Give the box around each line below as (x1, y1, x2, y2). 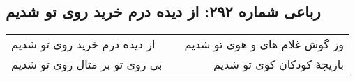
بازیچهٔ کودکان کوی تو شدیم (213, 56, 344, 73)
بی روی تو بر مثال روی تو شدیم (11, 56, 163, 73)
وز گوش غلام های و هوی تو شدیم (184, 36, 344, 53)
